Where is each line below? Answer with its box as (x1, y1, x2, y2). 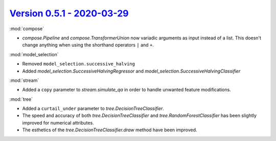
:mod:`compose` (9, 26, 44, 32)
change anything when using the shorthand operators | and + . (22, 42, 154, 48)
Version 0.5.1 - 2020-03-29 (9, 8, 129, 19)
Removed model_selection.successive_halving (22, 61, 135, 67)
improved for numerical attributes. (22, 120, 94, 126)
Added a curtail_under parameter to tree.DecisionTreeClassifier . (22, 105, 165, 112)
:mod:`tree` (9, 96, 33, 102)
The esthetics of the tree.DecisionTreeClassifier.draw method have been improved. (22, 127, 197, 133)
